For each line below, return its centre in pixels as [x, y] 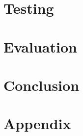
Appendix [37, 123]
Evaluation [40, 46]
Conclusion [41, 85]
